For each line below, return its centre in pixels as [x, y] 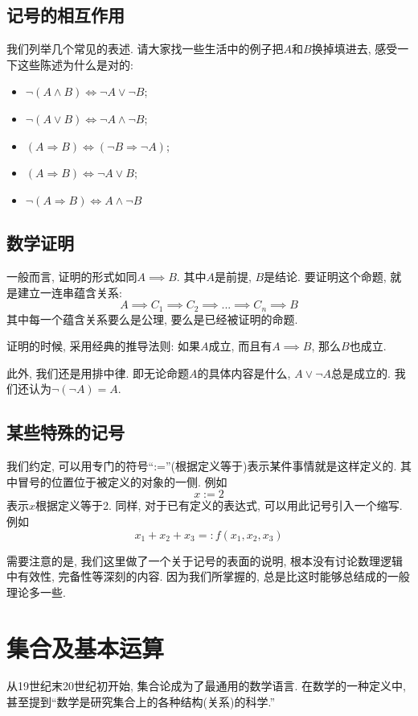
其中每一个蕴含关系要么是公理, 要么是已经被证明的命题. [152, 319]
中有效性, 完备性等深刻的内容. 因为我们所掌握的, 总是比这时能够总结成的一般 [208, 576]
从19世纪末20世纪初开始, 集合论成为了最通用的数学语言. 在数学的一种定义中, [206, 686]
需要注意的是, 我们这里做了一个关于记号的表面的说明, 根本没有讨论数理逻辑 [205, 560]
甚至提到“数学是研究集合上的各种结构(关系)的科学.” [141, 702]
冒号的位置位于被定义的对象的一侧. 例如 [122, 481]
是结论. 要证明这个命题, [325, 276]
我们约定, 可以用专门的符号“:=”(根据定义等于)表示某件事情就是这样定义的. [202, 466]
